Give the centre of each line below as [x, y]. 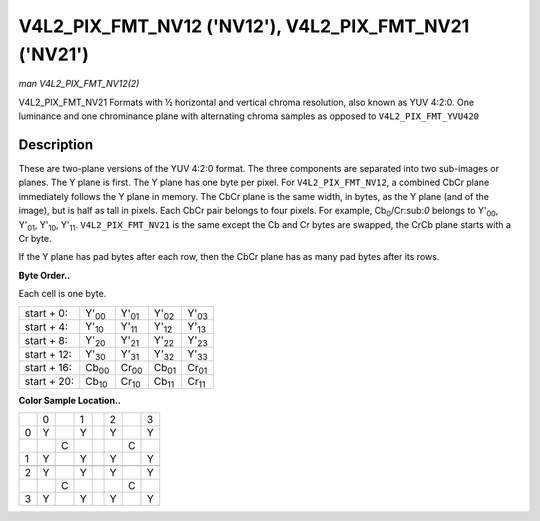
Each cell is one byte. [62, 294]
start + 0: [46, 313]
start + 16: [48, 368]
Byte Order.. [44, 275]
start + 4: [46, 327]
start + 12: [48, 354]
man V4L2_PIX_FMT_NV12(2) [79, 84]
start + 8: [46, 340]
